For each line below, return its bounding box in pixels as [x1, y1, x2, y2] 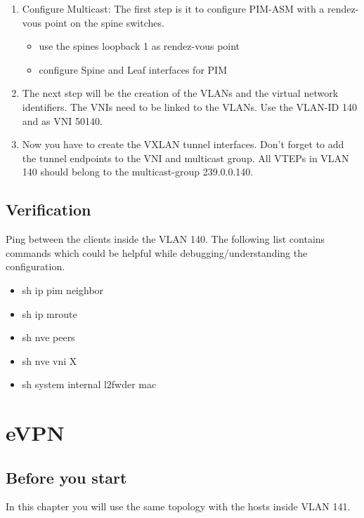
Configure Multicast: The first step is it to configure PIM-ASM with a [22, 1, 325, 15]
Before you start [6, 466, 127, 488]
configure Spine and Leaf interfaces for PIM [39, 62, 227, 77]
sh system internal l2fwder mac [22, 377, 157, 392]
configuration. [6, 259, 65, 274]
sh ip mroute [22, 306, 77, 321]
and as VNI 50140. [22, 113, 103, 128]
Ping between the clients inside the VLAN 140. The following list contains [6, 232, 325, 246]
